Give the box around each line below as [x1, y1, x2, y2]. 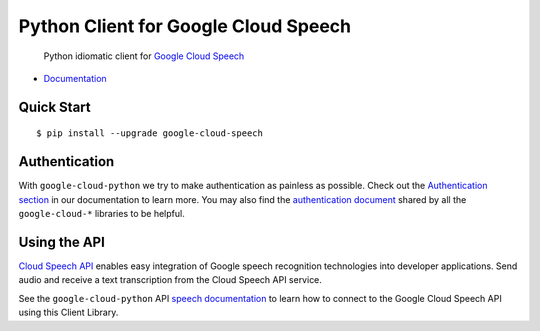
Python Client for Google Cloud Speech [18, 15, 352, 37]
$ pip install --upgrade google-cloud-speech [36, 128, 264, 139]
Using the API [18, 233, 105, 250]
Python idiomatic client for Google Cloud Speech [43, 50, 245, 62]
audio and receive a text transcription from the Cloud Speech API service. [18, 274, 322, 286]
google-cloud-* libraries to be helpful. [18, 208, 185, 220]
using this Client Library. [18, 306, 119, 319]
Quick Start [18, 98, 91, 115]
